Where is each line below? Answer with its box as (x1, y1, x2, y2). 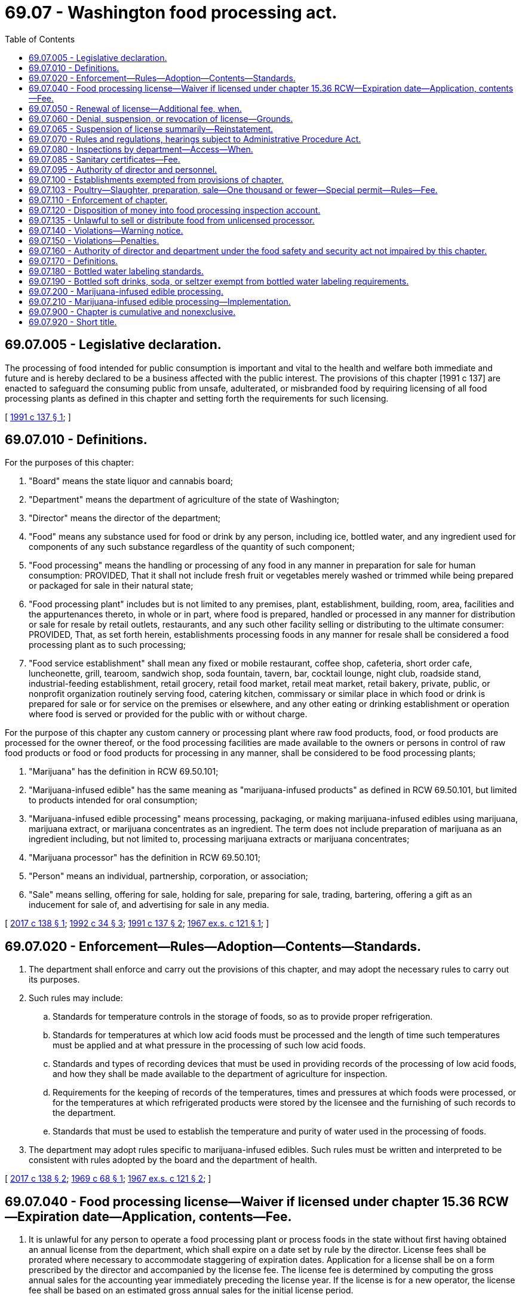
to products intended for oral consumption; (29, 795, 198, 806)
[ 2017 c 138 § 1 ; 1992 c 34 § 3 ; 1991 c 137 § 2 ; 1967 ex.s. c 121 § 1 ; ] (5, 918, 269, 929)
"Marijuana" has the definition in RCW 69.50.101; (29, 766, 219, 777)
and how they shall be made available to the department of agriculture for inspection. (53, 1069, 388, 1079)
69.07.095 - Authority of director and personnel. (29, 164, 217, 175)
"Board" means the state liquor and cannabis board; (29, 476, 233, 487)
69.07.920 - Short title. (29, 316, 117, 327)
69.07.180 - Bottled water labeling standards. (29, 265, 204, 276)
